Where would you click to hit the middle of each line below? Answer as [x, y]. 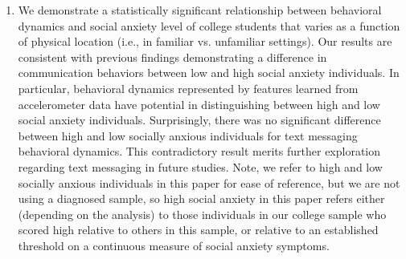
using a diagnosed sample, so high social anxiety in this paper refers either [201, 198]
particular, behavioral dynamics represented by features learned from [188, 88]
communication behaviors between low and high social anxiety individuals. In [209, 73]
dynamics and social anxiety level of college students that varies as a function [209, 25]
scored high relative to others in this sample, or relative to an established [198, 230]
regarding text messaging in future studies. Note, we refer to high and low [200, 166]
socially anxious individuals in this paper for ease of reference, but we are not [209, 182]
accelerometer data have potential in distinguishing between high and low [199, 104]
